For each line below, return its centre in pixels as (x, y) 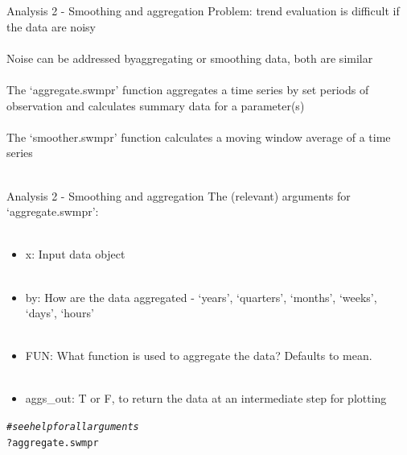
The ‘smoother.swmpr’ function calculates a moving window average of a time (199, 136)
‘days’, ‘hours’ (60, 313)
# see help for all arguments (73, 427)
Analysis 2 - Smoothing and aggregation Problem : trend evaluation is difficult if (203, 10)
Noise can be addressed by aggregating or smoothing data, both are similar (190, 58)
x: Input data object (75, 254)
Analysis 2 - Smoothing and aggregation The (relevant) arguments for (179, 195)
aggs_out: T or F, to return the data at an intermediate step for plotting (206, 398)
